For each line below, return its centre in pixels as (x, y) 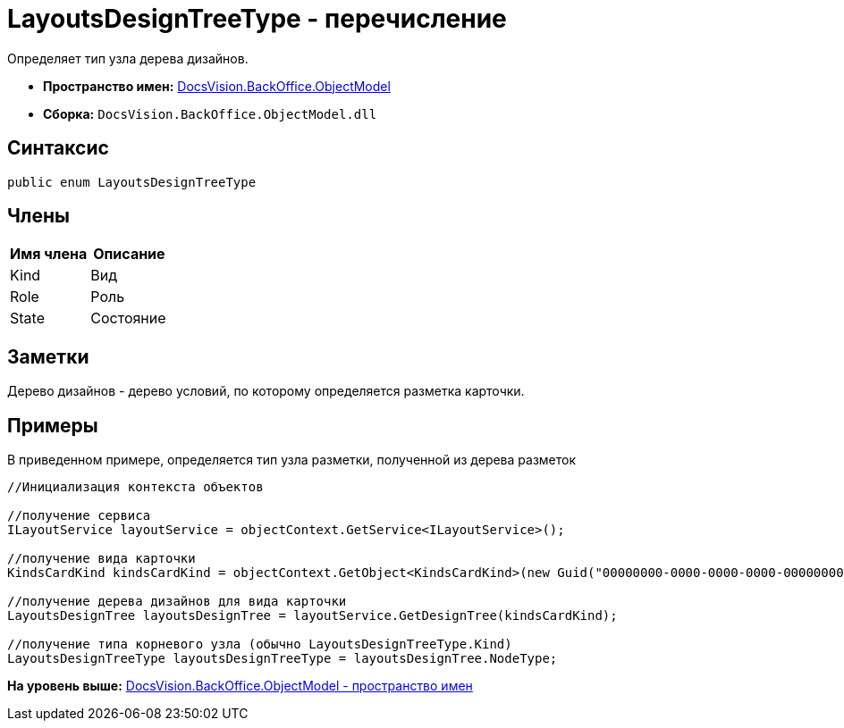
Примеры (53, 425)
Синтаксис (58, 148)
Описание (129, 254)
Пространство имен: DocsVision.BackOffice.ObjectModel (217, 86)
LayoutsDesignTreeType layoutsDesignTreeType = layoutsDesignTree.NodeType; (283, 659)
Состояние (128, 318)
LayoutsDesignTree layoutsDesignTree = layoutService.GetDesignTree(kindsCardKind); (312, 616)
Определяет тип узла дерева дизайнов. (128, 58)
